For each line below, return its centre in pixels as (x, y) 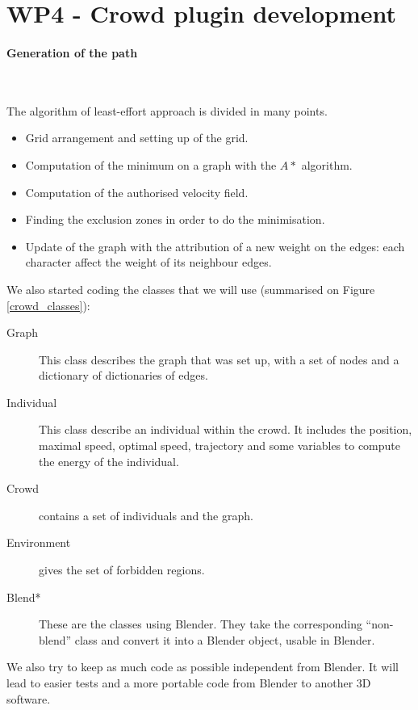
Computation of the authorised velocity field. (137, 192)
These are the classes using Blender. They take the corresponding (201, 624)
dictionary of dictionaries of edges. (123, 375)
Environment (39, 542)
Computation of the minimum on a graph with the (151, 164)
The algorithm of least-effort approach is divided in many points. (167, 110)
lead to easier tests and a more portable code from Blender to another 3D (189, 683)
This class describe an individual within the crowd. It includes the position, (226, 429)
